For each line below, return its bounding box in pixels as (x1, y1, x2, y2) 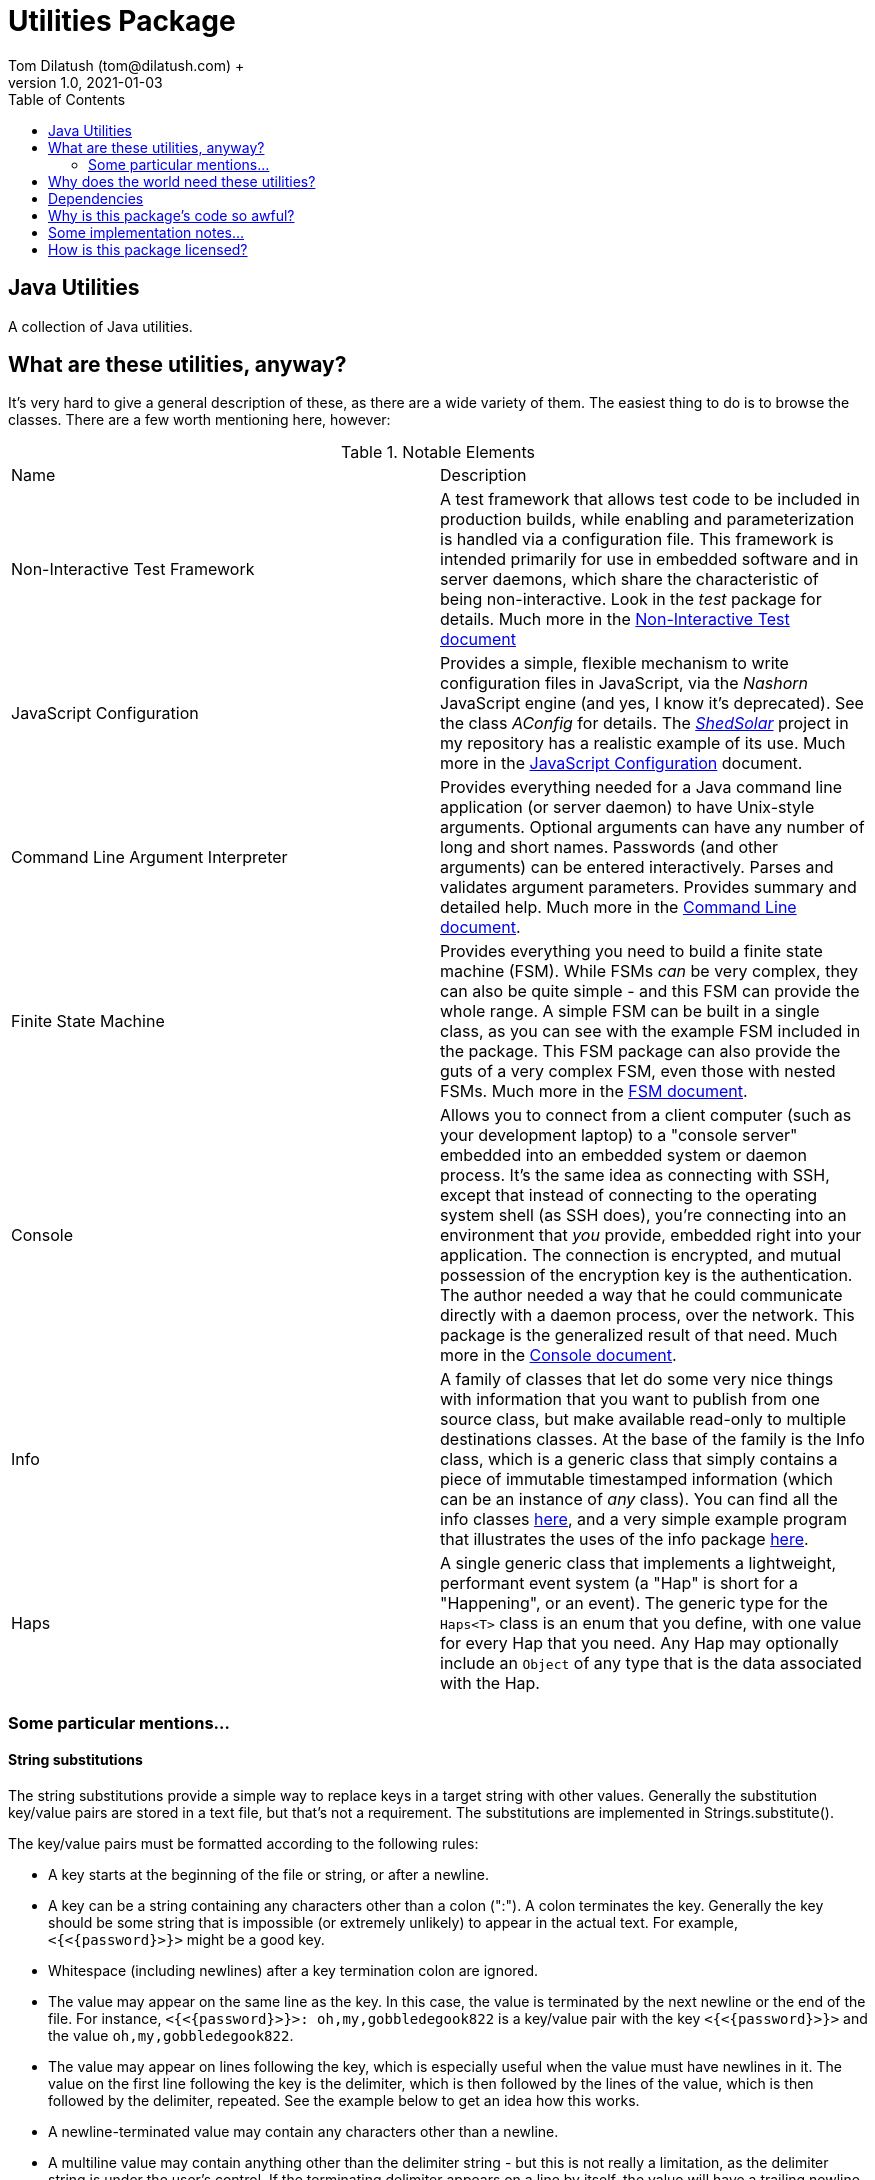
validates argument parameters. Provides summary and (440, 877, 857, 898)
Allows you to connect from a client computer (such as (440, 1105, 852, 1126)
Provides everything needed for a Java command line (440, 777, 842, 798)
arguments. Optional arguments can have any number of (440, 817, 865, 838)
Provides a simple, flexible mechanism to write (440, 653, 789, 674)
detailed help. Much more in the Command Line (440, 897, 797, 918)
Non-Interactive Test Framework (11, 559, 255, 580)
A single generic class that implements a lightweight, (440, 1553, 837, 1574)
